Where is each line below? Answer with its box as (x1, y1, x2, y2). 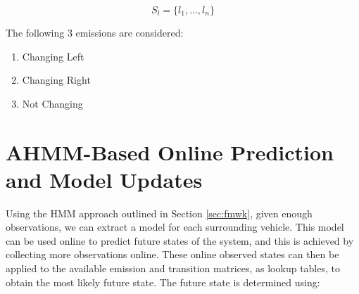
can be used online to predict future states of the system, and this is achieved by (6, 233, 354, 248)
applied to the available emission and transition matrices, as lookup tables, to (6, 261, 340, 276)
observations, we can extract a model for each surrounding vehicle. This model (6, 219, 344, 234)
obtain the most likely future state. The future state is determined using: (6, 274, 320, 289)
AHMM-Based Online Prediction (6, 137, 334, 166)
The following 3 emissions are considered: (6, 25, 184, 39)
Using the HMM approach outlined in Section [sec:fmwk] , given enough (6, 205, 313, 220)
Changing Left (22, 49, 84, 63)
